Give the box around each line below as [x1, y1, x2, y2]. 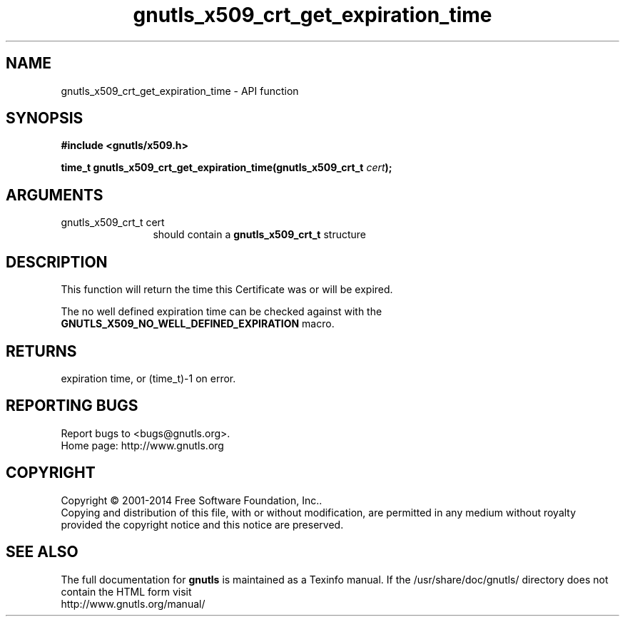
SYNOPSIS [6, 109, 83, 128]
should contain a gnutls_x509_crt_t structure [153, 228, 366, 241]
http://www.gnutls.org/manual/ [61, 597, 205, 610]
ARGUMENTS [6, 185, 103, 204]
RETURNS [6, 342, 77, 360]
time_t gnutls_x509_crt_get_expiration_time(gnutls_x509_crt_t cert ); [61, 161, 392, 174]
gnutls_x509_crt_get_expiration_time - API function [61, 84, 299, 97]
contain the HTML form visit [61, 585, 192, 598]
